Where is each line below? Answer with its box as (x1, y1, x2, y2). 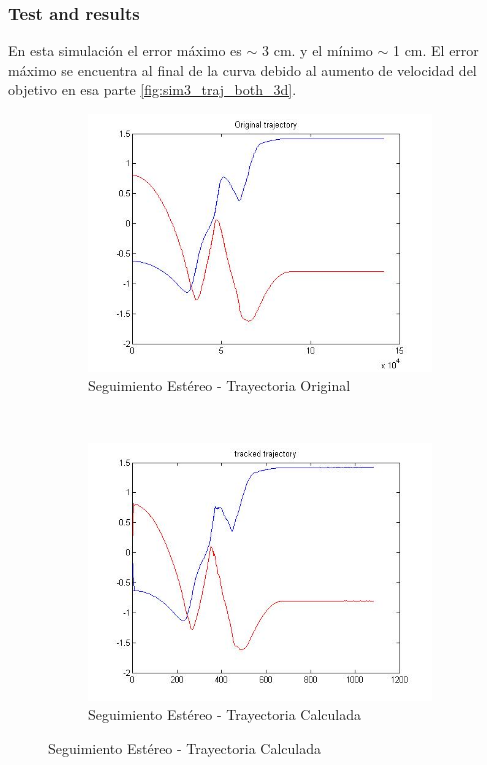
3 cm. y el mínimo (262, 40, 373, 61)
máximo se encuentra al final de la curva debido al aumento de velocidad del (8, 59, 477, 80)
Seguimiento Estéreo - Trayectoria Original (88, 375, 351, 396)
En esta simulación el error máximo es (8, 40, 242, 61)
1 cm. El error (392, 40, 479, 61)
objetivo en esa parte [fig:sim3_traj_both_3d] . (8, 79, 297, 100)
